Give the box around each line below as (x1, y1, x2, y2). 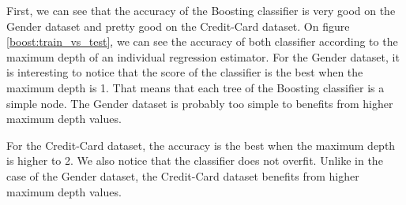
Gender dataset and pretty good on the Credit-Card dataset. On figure (6, 17, 350, 34)
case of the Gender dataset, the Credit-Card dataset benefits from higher (6, 167, 359, 184)
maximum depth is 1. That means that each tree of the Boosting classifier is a (6, 79, 385, 95)
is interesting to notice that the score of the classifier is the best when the (6, 64, 363, 80)
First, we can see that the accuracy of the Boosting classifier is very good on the (6, 2, 396, 18)
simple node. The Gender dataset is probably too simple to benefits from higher (6, 95, 393, 111)
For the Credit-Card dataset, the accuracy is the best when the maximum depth (6, 136, 396, 153)
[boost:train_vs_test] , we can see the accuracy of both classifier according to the (6, 33, 398, 50)
